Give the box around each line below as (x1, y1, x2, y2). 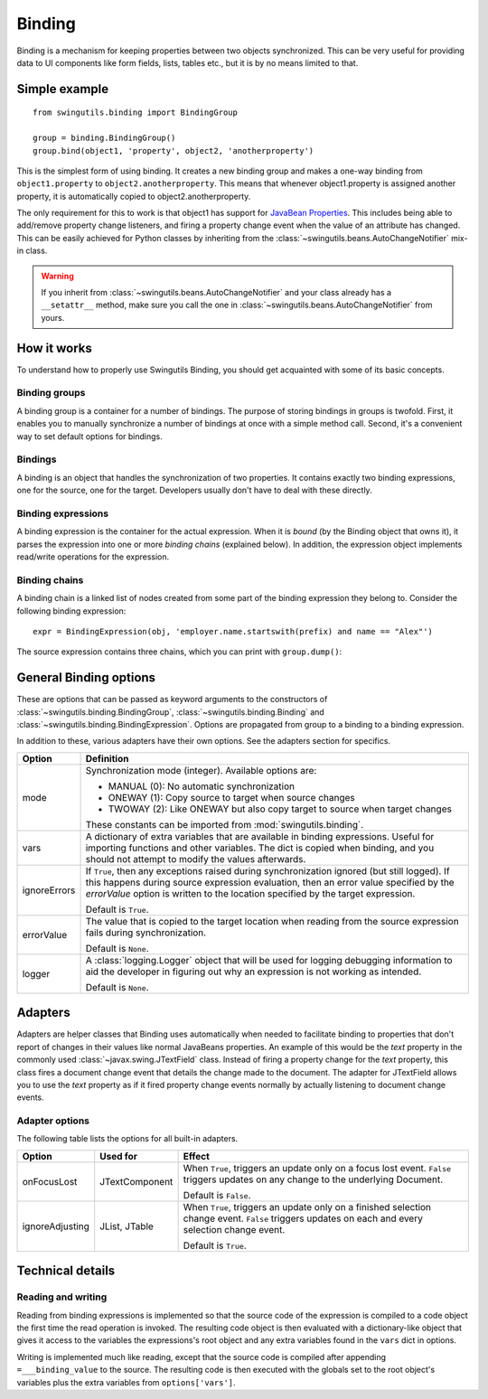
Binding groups (16, 387, 86, 399)
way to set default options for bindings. (16, 430, 163, 442)
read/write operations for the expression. (16, 551, 170, 562)
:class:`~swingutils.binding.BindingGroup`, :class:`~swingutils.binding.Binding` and (16, 706, 324, 718)
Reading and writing (16, 1291, 108, 1303)
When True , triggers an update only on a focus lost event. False (183, 1161, 452, 1174)
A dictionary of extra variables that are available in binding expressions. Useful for (85, 830, 435, 842)
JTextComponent (99, 1175, 174, 1188)
